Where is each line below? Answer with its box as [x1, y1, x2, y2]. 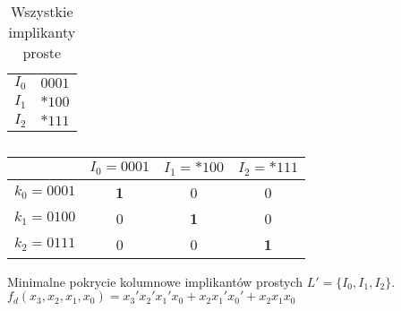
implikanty [8, 22, 76, 42]
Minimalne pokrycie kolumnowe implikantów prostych [7, 272, 303, 290]
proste [22, 42, 62, 63]
